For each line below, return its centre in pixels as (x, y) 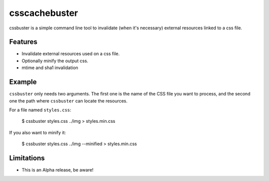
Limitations (27, 158)
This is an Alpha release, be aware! (58, 170)
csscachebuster (44, 13)
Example (23, 82)
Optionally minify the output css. (55, 61)
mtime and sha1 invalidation (50, 68)
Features (23, 42)
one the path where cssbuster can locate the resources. (68, 101)
